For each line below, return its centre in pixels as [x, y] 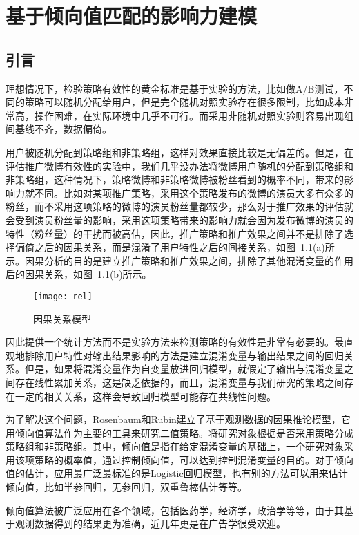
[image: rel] [63, 296]
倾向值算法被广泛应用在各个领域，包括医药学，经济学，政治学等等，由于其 [175, 510]
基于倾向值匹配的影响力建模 [132, 16]
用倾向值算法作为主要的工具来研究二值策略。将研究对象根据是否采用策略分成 [179, 432]
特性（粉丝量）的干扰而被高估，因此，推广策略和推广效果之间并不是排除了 [175, 233]
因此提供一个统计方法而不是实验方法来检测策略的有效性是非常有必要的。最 [175, 342]
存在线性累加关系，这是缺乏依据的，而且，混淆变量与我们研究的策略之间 [179, 382]
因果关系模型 [62, 318]
